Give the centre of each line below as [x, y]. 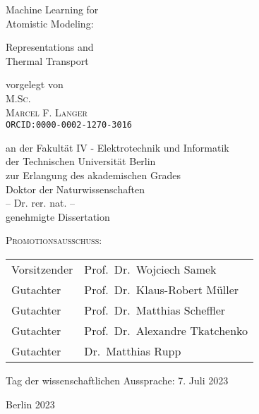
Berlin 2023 [30, 404]
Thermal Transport [47, 60]
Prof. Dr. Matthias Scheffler [155, 310]
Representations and [50, 47]
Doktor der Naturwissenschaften [75, 189]
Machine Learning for [52, 9]
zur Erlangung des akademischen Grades [93, 175]
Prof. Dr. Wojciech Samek [150, 269]
